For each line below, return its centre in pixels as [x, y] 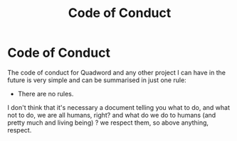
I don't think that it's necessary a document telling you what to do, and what [118, 107]
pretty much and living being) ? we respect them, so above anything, [108, 123]
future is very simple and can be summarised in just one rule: [97, 80]
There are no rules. [46, 94]
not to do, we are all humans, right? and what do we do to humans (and [112, 115]
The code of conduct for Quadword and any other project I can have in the [117, 72]
